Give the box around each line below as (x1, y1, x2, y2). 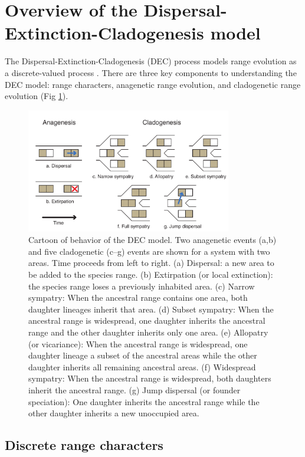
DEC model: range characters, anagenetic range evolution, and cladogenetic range (5, 78, 301, 90)
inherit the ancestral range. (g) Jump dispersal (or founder (28, 384, 241, 396)
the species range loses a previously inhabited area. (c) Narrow (28, 280, 255, 292)
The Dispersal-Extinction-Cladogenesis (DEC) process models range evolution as (5, 55, 297, 67)
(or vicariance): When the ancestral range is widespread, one (28, 337, 248, 350)
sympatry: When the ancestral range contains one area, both (28, 291, 248, 304)
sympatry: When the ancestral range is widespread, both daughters (28, 372, 271, 384)
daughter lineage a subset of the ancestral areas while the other (28, 349, 257, 361)
